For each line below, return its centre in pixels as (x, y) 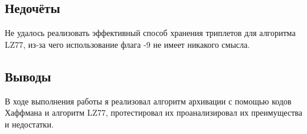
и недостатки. (29, 124)
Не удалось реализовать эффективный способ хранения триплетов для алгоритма (150, 33)
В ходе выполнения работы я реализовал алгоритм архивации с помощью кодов (148, 101)
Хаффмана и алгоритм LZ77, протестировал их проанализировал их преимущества (153, 112)
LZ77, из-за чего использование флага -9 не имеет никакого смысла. (128, 44)
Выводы (28, 76)
